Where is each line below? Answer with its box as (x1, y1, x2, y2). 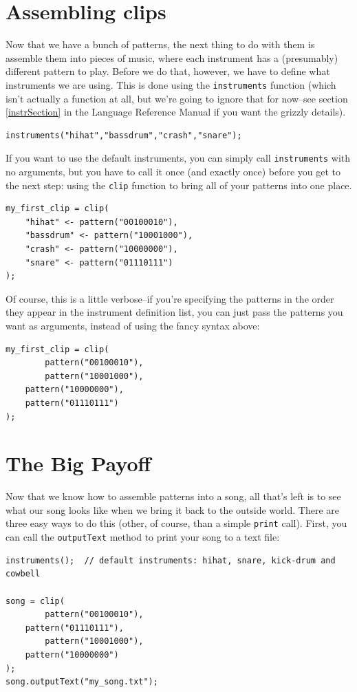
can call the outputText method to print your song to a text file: (6, 530, 280, 544)
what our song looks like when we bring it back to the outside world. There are (6, 502, 339, 517)
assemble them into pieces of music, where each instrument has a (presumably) (6, 50, 338, 65)
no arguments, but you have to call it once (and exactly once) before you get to (6, 164, 341, 178)
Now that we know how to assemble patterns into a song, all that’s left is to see (6, 489, 341, 504)
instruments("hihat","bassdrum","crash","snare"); (6, 130, 242, 140)
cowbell (6, 569, 41, 579)
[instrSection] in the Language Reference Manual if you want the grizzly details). (6, 105, 346, 119)
